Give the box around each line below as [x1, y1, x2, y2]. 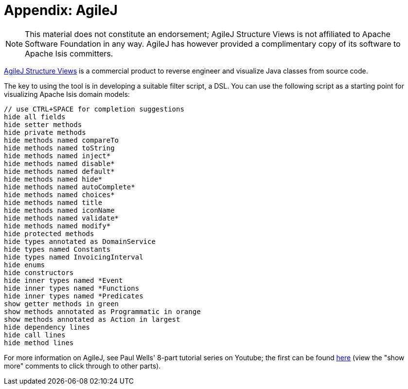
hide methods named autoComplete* [4, 183, 135, 191]
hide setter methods [4, 120, 82, 129]
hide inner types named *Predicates [4, 292, 143, 300]
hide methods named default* [4, 167, 115, 175]
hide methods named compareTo [4, 136, 119, 144]
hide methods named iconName [4, 206, 115, 214]
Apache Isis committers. [25, 48, 113, 58]
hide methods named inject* [4, 151, 111, 160]
